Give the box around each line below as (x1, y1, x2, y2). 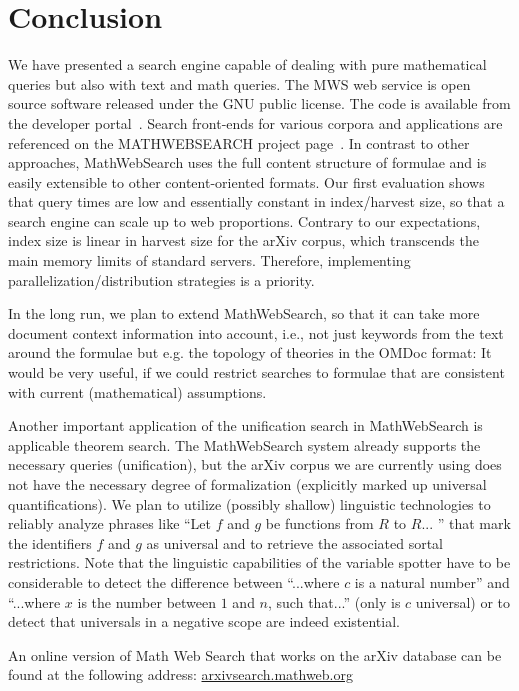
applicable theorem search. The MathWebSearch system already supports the (8, 434, 481, 455)
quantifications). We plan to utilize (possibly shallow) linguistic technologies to (8, 493, 491, 514)
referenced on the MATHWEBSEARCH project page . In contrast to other (8, 132, 470, 153)
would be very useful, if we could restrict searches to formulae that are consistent (8, 362, 505, 383)
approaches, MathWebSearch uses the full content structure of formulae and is (8, 152, 487, 173)
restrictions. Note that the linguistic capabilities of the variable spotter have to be (8, 552, 511, 573)
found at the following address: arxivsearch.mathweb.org (8, 664, 353, 685)
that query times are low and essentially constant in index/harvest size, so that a (8, 191, 505, 212)
